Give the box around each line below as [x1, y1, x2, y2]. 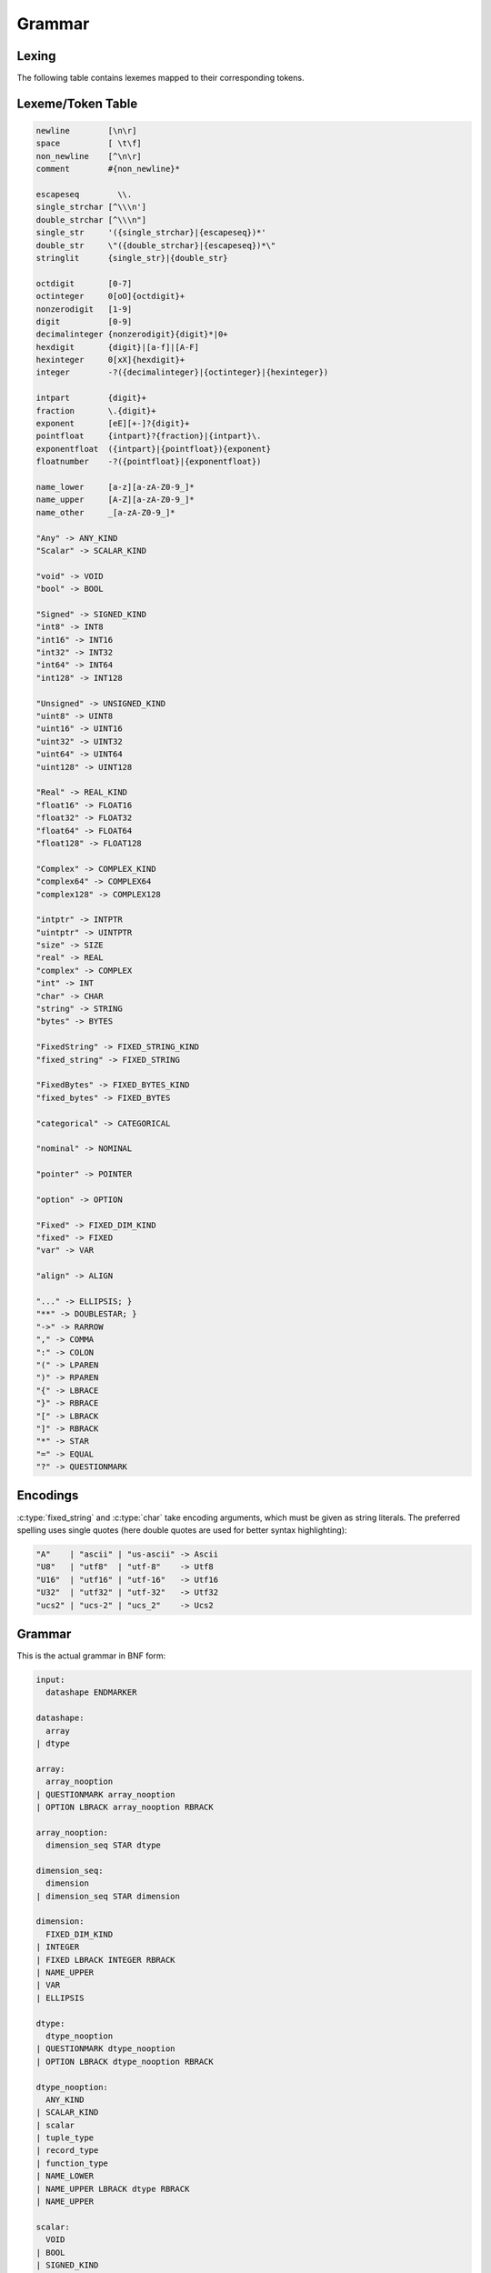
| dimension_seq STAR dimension [35, 1891, 181, 1901]
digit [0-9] [35, 316, 133, 326]
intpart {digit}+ [35, 393, 147, 404]
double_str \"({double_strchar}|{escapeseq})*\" [35, 240, 276, 250]
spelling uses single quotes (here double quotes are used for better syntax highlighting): [16, 1524, 347, 1536]
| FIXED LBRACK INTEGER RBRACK [35, 1955, 176, 1965]
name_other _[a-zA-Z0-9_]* [35, 507, 176, 517]
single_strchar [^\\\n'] [35, 202, 147, 213]
